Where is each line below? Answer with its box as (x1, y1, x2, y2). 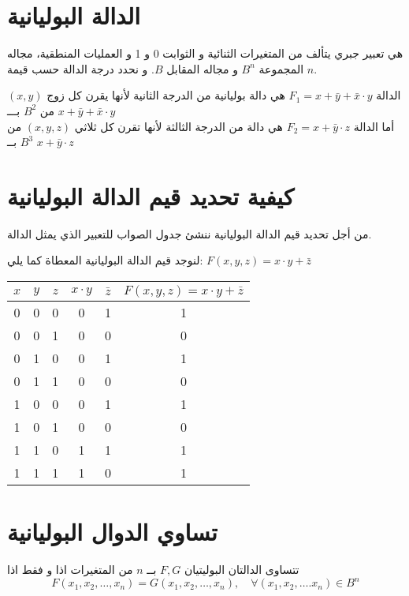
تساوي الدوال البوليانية (7, 515, 218, 548)
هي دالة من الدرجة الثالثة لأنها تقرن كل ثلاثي (74, 118, 283, 134)
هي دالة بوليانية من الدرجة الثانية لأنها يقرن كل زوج (46, 87, 285, 103)
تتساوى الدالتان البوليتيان (184, 561, 299, 578)
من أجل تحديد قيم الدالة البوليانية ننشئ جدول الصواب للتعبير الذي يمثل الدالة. (7, 225, 372, 242)
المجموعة (258, 60, 304, 77)
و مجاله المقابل (166, 60, 238, 77)
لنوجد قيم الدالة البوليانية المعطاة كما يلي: (7, 252, 203, 268)
